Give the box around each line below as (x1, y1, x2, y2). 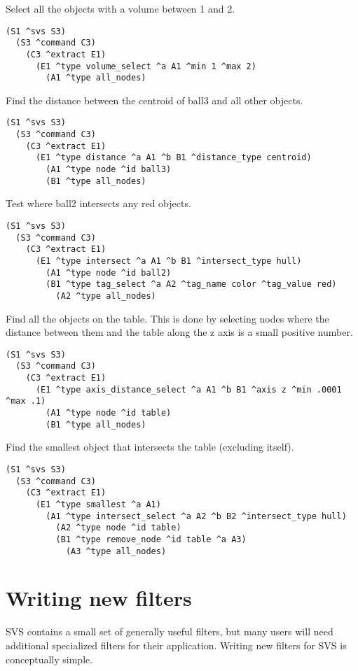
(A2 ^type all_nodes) (55, 290, 156, 301)
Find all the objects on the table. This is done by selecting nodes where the (6, 311, 329, 325)
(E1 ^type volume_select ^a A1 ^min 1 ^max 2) (35, 61, 256, 71)
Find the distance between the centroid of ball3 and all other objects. (6, 92, 303, 107)
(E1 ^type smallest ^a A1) (35, 499, 161, 509)
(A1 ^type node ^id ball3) (46, 164, 172, 175)
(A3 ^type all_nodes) (65, 546, 167, 556)
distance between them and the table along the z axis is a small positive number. (6, 325, 353, 339)
